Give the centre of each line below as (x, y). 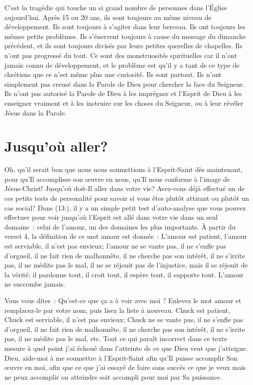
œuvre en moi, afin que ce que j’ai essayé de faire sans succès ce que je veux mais (125, 367)
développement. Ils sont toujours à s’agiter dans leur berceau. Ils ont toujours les (125, 27)
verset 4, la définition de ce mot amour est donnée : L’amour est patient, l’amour (126, 236)
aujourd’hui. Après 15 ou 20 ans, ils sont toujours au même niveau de (108, 17)
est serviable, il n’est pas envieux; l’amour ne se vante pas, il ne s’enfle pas (115, 246)
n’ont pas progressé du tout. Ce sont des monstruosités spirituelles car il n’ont (121, 55)
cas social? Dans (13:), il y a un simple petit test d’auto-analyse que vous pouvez (125, 207)
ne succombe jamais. (35, 284)
